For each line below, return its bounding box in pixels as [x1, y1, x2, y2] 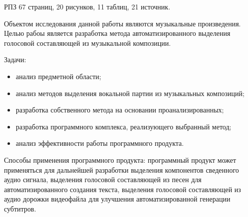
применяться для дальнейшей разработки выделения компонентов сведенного [4, 164, 239, 175]
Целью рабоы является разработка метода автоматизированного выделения [4, 28, 231, 38]
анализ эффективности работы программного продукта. [15, 138, 184, 148]
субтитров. [4, 203, 36, 214]
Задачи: [4, 54, 26, 65]
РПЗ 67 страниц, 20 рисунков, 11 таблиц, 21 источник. [4, 1, 171, 11]
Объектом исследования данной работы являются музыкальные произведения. [4, 18, 241, 28]
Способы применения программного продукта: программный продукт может [4, 154, 237, 165]
